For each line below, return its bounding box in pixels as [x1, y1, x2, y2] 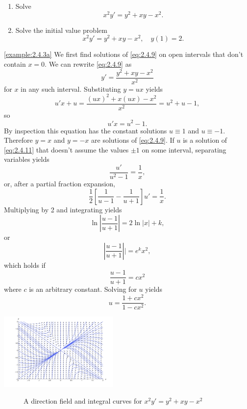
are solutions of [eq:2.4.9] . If [91, 135, 174, 145]
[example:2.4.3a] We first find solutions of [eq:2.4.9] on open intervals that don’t [4, 49, 244, 59]
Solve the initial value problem [15, 25, 107, 35]
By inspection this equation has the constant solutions [4, 125, 167, 135]
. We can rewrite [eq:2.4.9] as [45, 58, 132, 69]
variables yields [4, 154, 49, 164]
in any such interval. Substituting [21, 83, 121, 94]
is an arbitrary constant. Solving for [29, 284, 137, 294]
